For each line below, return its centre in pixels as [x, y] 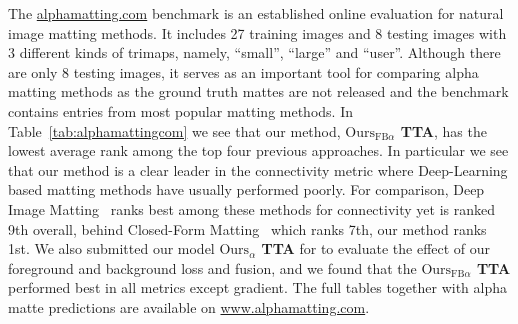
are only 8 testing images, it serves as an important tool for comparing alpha [243, 71]
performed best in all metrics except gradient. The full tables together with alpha [257, 287]
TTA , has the [443, 130]
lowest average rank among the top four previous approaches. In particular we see [258, 150]
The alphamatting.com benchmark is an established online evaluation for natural [256, 13]
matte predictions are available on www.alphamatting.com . [189, 306]
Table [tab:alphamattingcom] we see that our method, [174, 130]
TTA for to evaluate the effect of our [376, 248]
